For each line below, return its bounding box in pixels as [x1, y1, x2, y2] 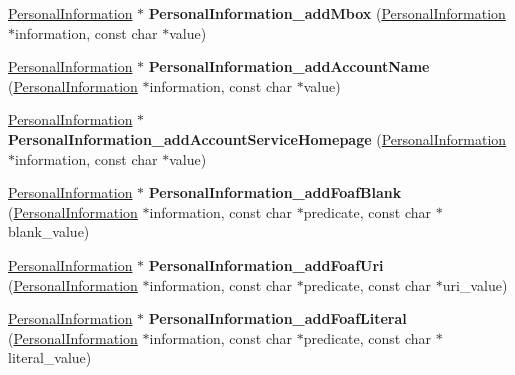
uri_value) [442, 274, 508, 295]
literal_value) [8, 347, 92, 368]
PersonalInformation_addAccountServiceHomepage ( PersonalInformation [8, 128, 507, 149]
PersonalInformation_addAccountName [148, 56, 430, 77]
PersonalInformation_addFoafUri [148, 254, 384, 275]
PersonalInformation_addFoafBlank [148, 182, 402, 203]
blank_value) [8, 221, 90, 242]
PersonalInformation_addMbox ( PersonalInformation [148, 3, 506, 23]
